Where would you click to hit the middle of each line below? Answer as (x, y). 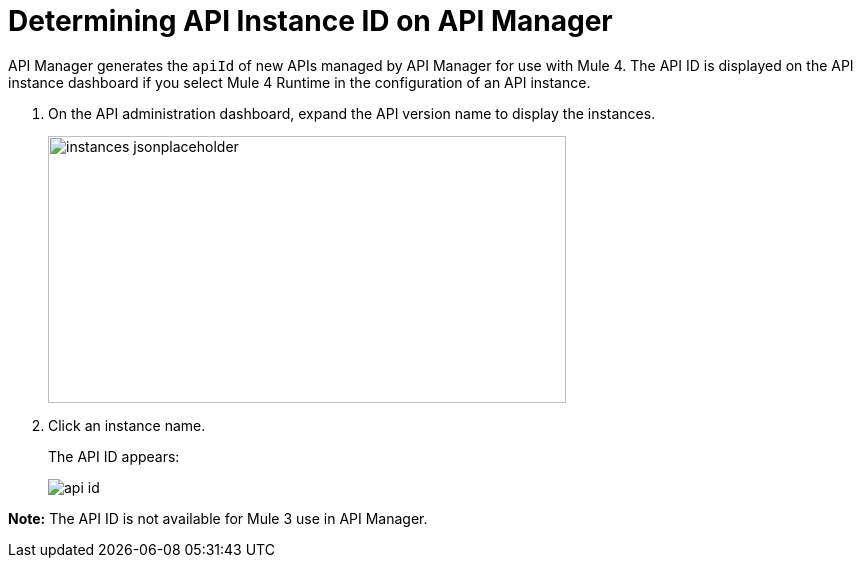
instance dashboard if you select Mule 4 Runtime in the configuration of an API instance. (299, 82)
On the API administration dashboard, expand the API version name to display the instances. (352, 113)
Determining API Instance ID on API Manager (310, 21)
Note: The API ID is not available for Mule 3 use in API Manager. (218, 518)
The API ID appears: (114, 456)
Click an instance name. (127, 425)
